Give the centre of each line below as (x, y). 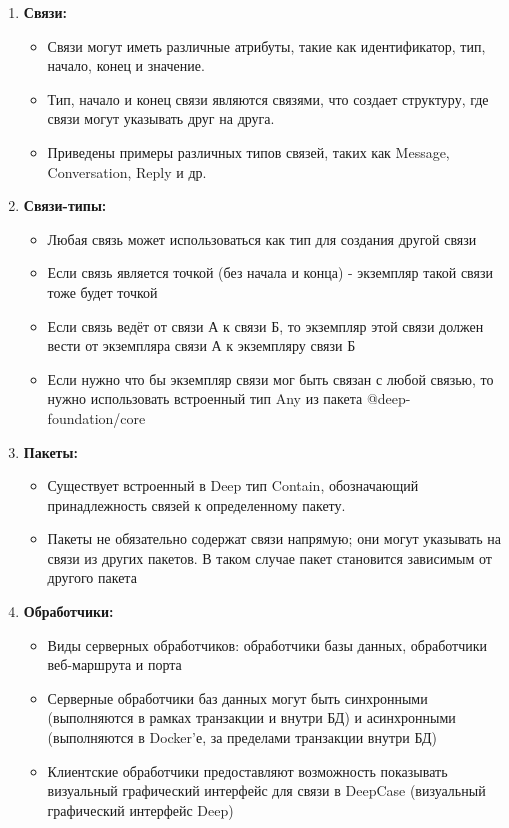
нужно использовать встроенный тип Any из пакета (205, 398)
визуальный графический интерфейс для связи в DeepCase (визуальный (266, 790)
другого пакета (92, 577)
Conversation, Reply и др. (127, 171)
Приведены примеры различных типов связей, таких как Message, (248, 151)
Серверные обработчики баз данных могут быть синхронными (237, 697)
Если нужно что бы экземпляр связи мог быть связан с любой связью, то (270, 378)
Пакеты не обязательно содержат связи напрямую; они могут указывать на (274, 538)
